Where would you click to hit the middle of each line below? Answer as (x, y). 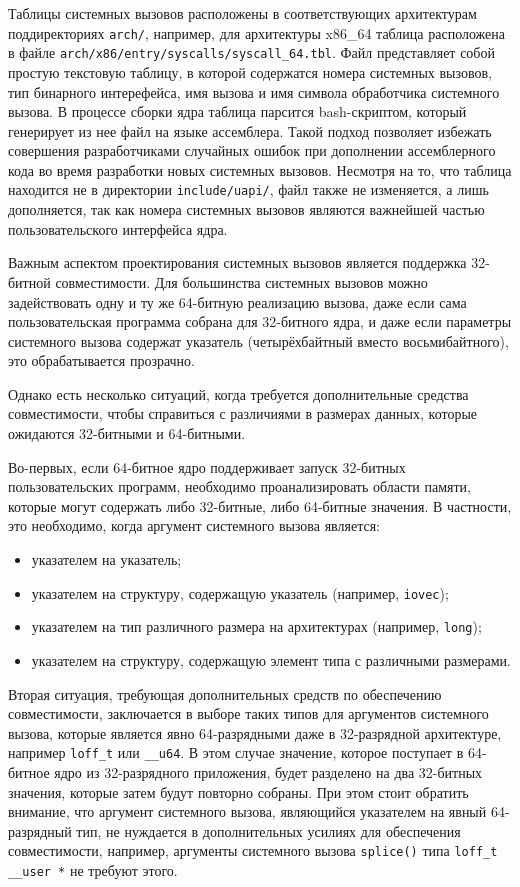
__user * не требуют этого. (93, 870)
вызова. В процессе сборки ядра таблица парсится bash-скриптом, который (237, 111)
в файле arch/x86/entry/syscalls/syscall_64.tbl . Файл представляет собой (251, 52)
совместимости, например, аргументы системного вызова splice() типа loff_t (253, 850)
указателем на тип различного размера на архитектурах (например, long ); (256, 626)
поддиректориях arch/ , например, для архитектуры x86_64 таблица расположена (256, 32)
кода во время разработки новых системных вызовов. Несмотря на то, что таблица (260, 169)
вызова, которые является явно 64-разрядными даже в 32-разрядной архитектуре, (255, 732)
